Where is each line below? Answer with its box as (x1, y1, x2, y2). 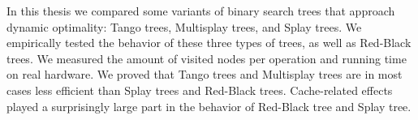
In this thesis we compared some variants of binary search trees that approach (6, 2, 395, 19)
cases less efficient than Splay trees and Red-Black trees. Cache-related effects (6, 81, 393, 98)
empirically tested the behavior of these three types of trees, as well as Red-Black (6, 34, 412, 51)
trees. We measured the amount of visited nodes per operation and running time (6, 49, 407, 66)
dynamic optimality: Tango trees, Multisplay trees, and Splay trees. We (6, 18, 362, 35)
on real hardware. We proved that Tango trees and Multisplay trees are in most (6, 66, 403, 83)
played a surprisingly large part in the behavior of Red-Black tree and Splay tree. (6, 97, 412, 114)
